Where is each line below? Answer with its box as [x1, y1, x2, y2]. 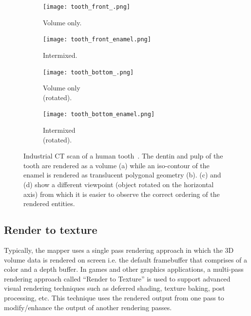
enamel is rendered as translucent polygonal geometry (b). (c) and [23, 170, 221, 180]
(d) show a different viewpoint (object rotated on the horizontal [23, 179, 214, 189]
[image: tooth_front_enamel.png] [43, 36, 151, 43]
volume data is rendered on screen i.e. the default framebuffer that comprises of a [4, 254, 248, 264]
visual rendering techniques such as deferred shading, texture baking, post [4, 283, 225, 293]
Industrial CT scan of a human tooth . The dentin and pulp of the [23, 151, 223, 161]
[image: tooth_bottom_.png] [43, 69, 134, 76]
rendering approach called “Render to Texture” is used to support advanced [4, 273, 231, 283]
